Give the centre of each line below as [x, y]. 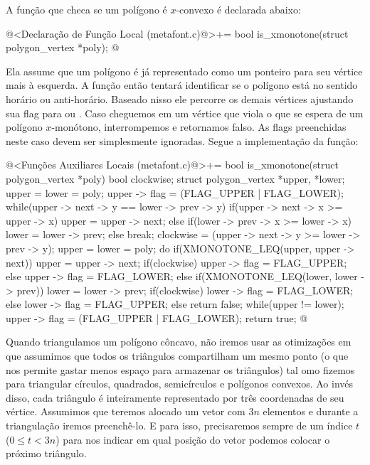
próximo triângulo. [46, 453]
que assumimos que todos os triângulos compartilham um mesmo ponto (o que [177, 356]
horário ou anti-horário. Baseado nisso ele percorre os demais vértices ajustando [180, 98]
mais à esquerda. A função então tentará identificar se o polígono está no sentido [182, 85]
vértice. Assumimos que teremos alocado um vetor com [126, 411]
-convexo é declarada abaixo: [238, 9]
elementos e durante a [311, 411]
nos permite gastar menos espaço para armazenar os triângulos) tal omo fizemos [180, 369]
